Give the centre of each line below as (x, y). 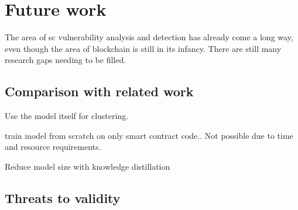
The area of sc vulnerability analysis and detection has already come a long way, (149, 37)
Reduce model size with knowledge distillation (88, 166)
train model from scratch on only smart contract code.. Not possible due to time (149, 135)
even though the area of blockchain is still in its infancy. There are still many (143, 48)
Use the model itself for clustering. (67, 116)
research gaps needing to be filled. (66, 60)
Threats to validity (63, 197)
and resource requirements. (53, 147)
